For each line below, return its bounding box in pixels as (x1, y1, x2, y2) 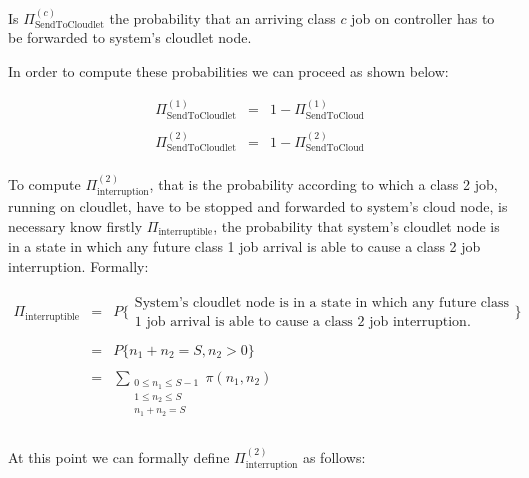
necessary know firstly (8, 216, 143, 237)
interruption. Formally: (8, 256, 149, 277)
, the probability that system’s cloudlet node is (213, 216, 500, 237)
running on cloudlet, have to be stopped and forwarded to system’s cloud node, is (8, 196, 508, 217)
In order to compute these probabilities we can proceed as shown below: (8, 61, 449, 81)
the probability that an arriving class (109, 7, 336, 28)
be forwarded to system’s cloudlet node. (8, 27, 252, 48)
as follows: (302, 446, 366, 467)
